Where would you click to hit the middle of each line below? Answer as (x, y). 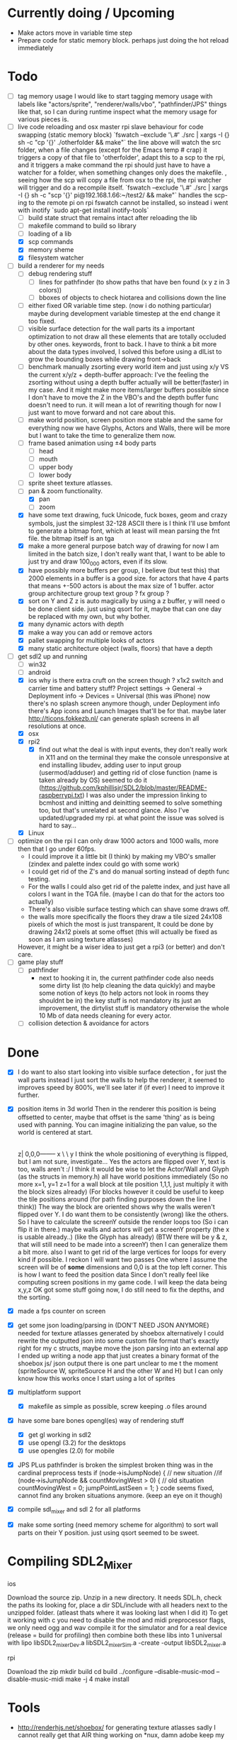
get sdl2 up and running (52, 656)
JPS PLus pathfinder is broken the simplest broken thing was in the (115, 1465)
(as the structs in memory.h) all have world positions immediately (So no (123, 1177)
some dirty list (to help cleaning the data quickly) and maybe (127, 986)
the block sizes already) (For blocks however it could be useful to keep (121, 1191)
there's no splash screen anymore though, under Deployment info (124, 703)
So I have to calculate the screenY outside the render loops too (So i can (123, 1221)
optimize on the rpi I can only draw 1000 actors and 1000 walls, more (118, 841)
